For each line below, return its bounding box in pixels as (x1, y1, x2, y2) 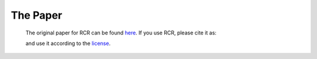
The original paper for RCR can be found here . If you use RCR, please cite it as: (25, 29, 217, 36)
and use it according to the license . (25, 40, 111, 47)
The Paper (11, 9, 63, 22)
